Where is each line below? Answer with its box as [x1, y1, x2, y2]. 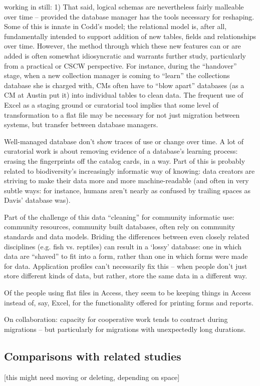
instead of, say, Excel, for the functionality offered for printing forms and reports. [4, 297, 253, 307]
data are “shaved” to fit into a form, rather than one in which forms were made [4, 251, 248, 261]
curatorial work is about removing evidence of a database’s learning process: [4, 146, 238, 156]
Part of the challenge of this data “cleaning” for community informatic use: [4, 211, 234, 222]
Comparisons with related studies [4, 348, 181, 363]
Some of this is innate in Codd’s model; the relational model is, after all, [4, 21, 227, 32]
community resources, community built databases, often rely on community [4, 221, 235, 232]
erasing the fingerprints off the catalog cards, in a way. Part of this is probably [4, 155, 245, 166]
